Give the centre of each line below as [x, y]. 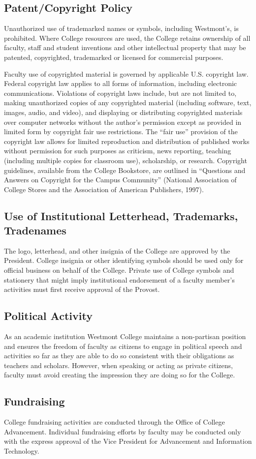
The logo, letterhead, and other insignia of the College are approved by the [117, 250]
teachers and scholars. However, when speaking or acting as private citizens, [118, 365]
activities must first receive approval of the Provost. [82, 289]
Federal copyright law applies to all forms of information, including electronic [121, 83]
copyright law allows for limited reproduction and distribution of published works [127, 141]
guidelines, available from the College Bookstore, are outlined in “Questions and [125, 170]
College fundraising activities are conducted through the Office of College [114, 422]
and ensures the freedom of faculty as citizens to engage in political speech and [123, 346]
